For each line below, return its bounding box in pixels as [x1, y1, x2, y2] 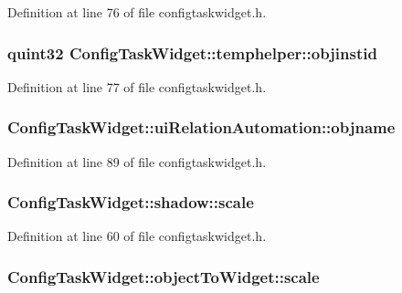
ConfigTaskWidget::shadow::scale [7, 191, 254, 214]
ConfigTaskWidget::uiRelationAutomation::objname [7, 116, 396, 139]
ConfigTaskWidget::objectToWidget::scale [7, 265, 320, 288]
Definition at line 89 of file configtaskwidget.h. [7, 152, 267, 171]
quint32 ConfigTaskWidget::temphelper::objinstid [7, 41, 377, 64]
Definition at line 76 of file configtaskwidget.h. [7, 3, 267, 21]
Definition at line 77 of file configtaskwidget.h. [7, 77, 267, 96]
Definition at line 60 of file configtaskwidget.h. [7, 226, 267, 246]
